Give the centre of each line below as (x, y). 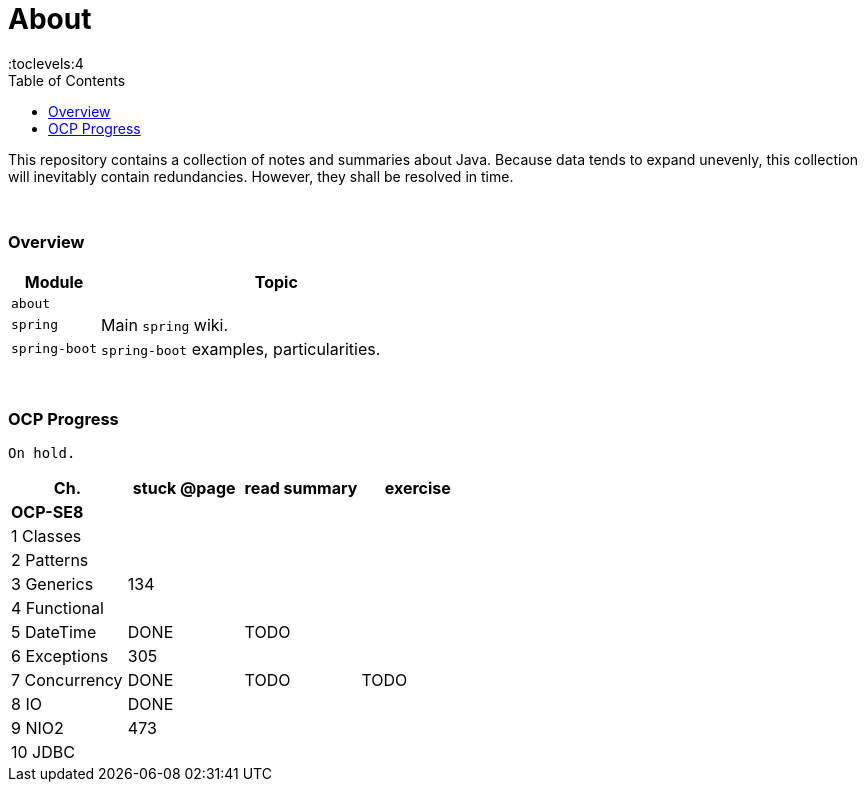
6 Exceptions (60, 656)
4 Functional (57, 608)
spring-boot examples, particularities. (241, 348)
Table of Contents (67, 80)
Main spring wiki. (165, 324)
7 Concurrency (67, 680)
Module (54, 281)
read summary (301, 488)
